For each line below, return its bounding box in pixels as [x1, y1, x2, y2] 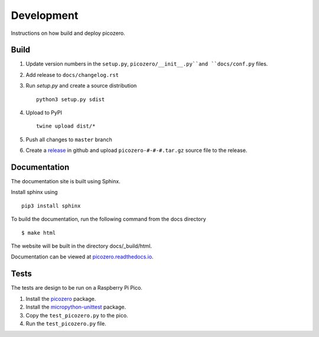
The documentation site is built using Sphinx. [11, 178, 121, 185]
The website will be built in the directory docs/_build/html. [11, 242, 152, 249]
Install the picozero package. [25, 295, 96, 302]
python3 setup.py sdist [36, 96, 105, 103]
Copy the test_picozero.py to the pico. [25, 312, 128, 319]
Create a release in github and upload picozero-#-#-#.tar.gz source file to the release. [25, 147, 248, 154]
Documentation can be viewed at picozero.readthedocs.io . [11, 253, 154, 260]
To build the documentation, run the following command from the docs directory [11, 216, 206, 223]
